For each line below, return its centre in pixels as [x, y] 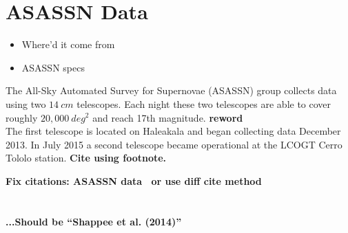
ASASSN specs [53, 67]
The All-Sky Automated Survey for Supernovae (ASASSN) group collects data [171, 90]
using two [26, 103]
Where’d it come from [68, 44]
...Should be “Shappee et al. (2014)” [94, 221]
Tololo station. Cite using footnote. [86, 158]
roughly [22, 117]
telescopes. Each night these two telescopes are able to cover [204, 103]
